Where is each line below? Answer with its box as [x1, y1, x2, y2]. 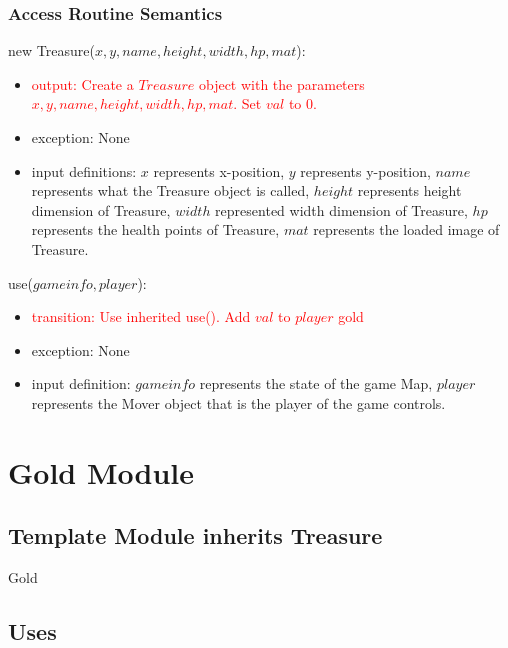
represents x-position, [153, 160, 285, 181]
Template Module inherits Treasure [8, 520, 383, 551]
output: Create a [31, 73, 134, 94]
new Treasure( [8, 40, 95, 61]
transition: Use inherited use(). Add [31, 306, 251, 327]
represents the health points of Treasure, [31, 219, 280, 240]
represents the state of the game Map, [199, 373, 433, 394]
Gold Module [8, 451, 195, 492]
